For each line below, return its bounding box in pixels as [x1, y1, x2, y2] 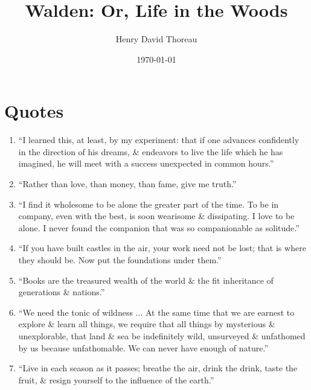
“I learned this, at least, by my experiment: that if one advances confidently [18, 133, 300, 146]
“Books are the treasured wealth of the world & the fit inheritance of [18, 273, 274, 286]
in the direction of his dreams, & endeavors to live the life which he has [18, 145, 283, 158]
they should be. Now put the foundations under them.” [18, 254, 222, 266]
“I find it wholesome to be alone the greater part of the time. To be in [18, 197, 279, 210]
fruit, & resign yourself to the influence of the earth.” [18, 373, 214, 386]
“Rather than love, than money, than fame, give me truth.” [18, 177, 237, 190]
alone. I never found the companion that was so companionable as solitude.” [18, 221, 300, 234]
